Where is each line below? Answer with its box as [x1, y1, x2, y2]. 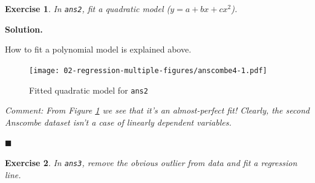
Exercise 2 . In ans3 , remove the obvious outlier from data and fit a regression [5, 156, 297, 169]
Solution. [5, 22, 43, 35]
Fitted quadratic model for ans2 [29, 83, 148, 96]
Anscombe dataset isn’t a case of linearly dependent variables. [5, 115, 232, 128]
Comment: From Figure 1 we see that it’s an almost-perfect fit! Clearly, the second [5, 104, 310, 117]
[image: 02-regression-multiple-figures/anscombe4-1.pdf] [29, 66, 267, 75]
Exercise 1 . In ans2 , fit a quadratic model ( [5, 2, 170, 14]
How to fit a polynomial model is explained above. [5, 43, 192, 56]
